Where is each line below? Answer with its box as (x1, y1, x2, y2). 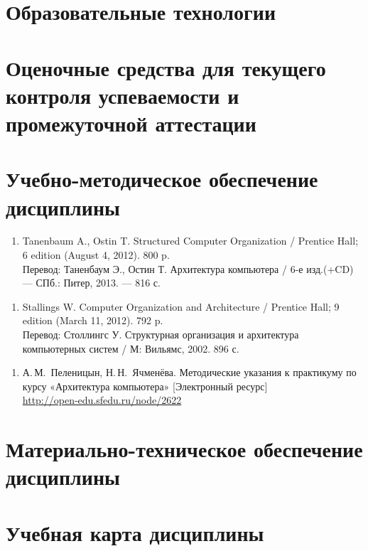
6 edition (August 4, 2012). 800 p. (22, 247, 170, 262)
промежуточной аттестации (6, 108, 256, 137)
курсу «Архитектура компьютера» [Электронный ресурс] (22, 378, 268, 393)
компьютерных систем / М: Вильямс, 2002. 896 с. (22, 341, 239, 355)
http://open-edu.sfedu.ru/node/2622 (22, 392, 182, 407)
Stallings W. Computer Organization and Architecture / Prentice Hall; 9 (22, 299, 340, 314)
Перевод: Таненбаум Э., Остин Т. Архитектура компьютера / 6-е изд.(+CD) (22, 261, 354, 276)
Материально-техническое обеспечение (6, 434, 363, 464)
